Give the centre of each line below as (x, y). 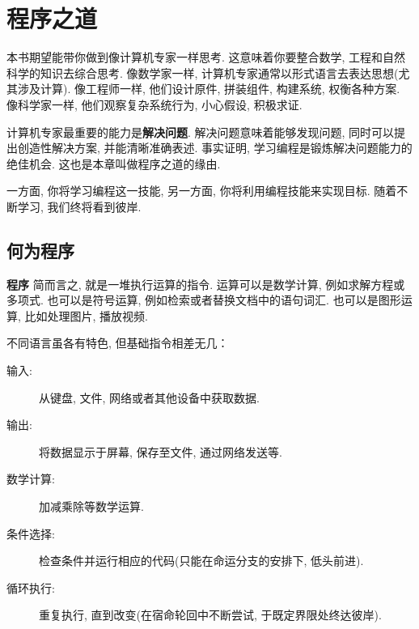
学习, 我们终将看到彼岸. (79, 206)
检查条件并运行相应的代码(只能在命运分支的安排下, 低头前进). (201, 561)
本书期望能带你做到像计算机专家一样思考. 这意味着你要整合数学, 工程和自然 (206, 57)
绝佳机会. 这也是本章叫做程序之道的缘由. (114, 163)
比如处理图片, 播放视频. (86, 315)
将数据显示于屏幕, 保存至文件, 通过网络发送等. (161, 451)
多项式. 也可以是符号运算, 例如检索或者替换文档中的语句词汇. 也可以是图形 (204, 300)
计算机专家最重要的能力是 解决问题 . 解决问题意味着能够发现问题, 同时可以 (201, 132)
